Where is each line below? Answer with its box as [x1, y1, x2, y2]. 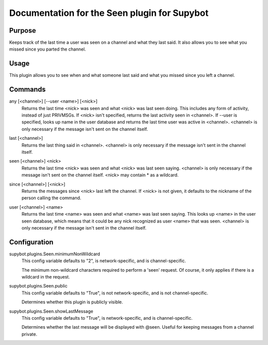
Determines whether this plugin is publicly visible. [21, 299, 124, 305]
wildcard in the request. [21, 274, 70, 280]
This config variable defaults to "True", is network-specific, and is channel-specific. [21, 315, 193, 321]
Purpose [9, 26, 36, 35]
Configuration [9, 238, 54, 246]
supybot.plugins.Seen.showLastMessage [9, 308, 94, 314]
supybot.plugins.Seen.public [9, 283, 68, 289]
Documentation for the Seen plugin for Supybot [9, 7, 208, 18]
